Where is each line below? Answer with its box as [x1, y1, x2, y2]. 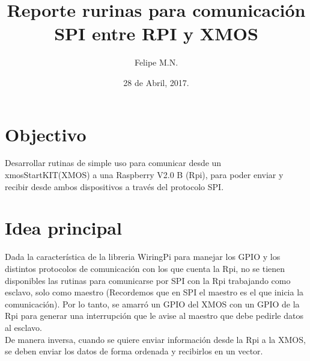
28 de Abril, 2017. [123, 76, 189, 88]
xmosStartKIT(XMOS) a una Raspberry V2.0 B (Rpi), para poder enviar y [5, 168, 284, 181]
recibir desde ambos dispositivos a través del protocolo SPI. [5, 180, 224, 193]
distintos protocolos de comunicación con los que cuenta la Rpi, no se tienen [5, 262, 285, 274]
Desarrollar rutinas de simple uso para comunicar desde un [5, 156, 222, 169]
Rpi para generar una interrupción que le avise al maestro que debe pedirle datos [5, 309, 303, 322]
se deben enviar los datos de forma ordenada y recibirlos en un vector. [5, 345, 263, 357]
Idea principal [5, 215, 122, 240]
